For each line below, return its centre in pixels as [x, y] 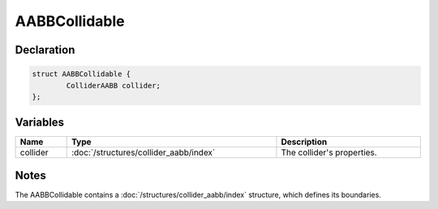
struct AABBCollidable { [82, 74]
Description [304, 142]
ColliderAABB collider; [114, 85]
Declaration [45, 50]
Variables [40, 123]
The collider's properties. [329, 152]
